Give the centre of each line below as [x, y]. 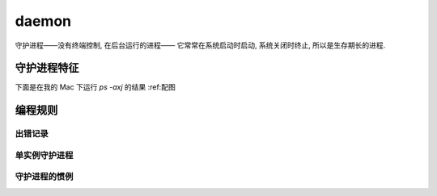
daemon [43, 21]
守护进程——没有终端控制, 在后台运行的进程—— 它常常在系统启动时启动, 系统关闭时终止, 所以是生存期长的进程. [200, 45]
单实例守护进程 [44, 155]
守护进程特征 [47, 68]
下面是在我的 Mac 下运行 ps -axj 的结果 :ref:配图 [95, 87]
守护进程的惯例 [44, 177]
